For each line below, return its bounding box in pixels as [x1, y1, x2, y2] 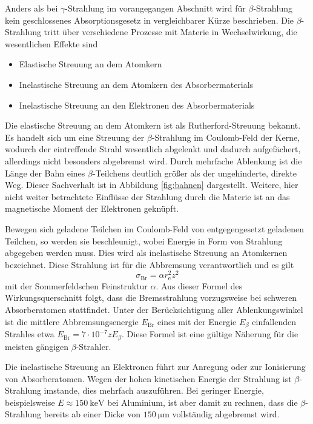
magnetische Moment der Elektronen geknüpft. [5, 202, 179, 215]
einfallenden [252, 315, 297, 328]
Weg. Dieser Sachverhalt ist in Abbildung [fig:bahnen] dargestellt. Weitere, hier [5, 178, 298, 191]
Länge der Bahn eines [5, 166, 85, 179]
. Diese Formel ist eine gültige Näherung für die [122, 328, 298, 340]
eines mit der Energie [157, 315, 237, 328]
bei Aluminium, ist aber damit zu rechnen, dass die [107, 395, 298, 408]
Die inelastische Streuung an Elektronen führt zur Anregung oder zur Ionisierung [5, 360, 306, 373]
